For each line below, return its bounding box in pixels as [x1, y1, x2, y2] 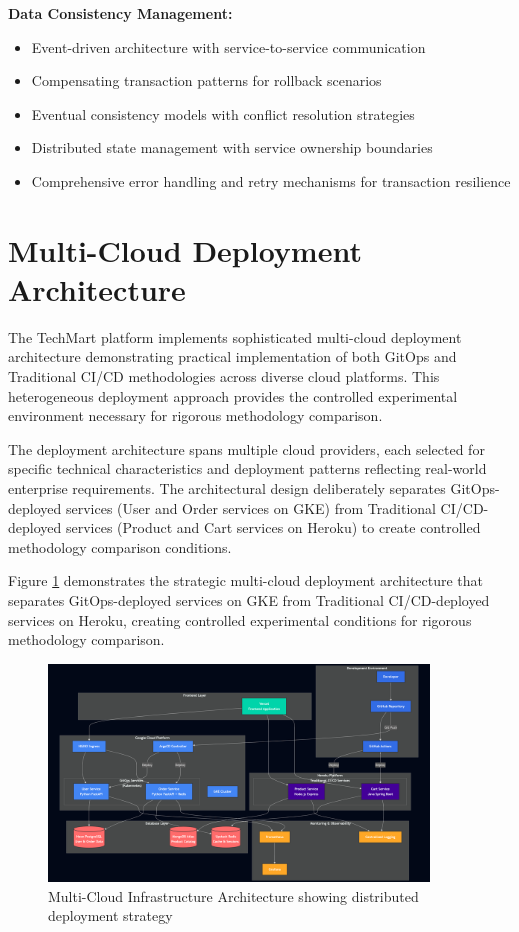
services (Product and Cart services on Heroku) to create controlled [65, 517, 481, 538]
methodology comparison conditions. [8, 536, 232, 557]
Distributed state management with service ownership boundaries [31, 137, 433, 158]
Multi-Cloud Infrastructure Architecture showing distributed [48, 885, 419, 906]
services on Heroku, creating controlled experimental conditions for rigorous [8, 609, 472, 630]
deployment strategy [48, 905, 173, 926]
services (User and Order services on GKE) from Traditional [65, 497, 436, 518]
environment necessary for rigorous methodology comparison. [8, 405, 383, 426]
